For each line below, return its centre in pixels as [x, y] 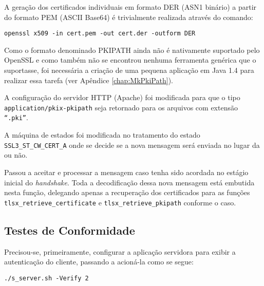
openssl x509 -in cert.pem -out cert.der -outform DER [100, 34]
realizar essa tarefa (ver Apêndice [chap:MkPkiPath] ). [89, 80]
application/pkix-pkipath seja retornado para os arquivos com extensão [121, 107]
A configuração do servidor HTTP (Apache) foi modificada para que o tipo [122, 97]
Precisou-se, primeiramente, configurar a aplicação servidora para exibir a [120, 251]
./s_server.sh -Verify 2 [46, 278]
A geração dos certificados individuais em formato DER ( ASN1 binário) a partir [130, 7]
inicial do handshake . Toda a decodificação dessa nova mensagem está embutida [129, 182]
